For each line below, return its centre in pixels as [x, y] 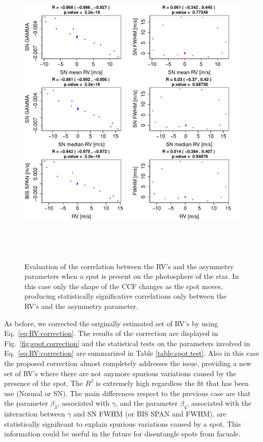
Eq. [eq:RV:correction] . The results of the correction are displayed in [111, 333]
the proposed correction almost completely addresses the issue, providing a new [128, 363]
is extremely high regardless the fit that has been [172, 383]
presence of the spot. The [43, 383]
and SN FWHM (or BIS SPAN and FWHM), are [150, 414]
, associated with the [219, 403]
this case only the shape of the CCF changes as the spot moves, [124, 286]
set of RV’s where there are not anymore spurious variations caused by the [120, 373]
